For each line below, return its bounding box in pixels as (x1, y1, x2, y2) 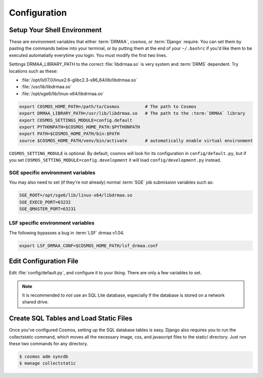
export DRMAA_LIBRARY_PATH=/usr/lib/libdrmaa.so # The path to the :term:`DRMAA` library (19, 111, 245, 116)
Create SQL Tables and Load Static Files (9, 314, 132, 322)
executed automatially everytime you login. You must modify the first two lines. (9, 52, 168, 58)
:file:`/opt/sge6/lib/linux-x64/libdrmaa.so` (21, 91, 104, 96)
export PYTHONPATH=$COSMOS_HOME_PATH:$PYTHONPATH (19, 124, 140, 130)
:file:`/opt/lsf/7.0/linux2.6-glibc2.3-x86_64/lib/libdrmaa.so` (21, 77, 137, 83)
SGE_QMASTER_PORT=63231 (19, 206, 76, 212)
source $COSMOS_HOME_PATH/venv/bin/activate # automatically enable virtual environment (19, 138, 253, 143)
